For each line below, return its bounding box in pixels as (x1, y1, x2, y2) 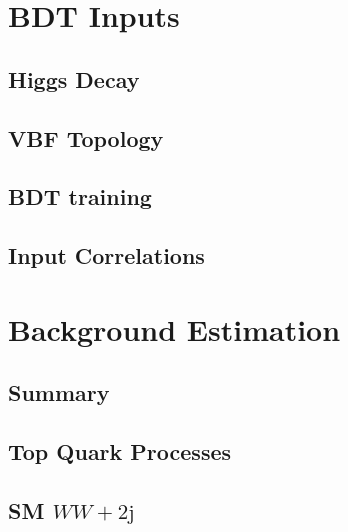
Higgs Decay (8, 63, 140, 94)
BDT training (8, 181, 152, 212)
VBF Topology (8, 122, 164, 153)
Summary (8, 377, 110, 408)
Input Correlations (8, 240, 205, 271)
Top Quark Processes (8, 436, 232, 467)
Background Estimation (8, 308, 341, 349)
